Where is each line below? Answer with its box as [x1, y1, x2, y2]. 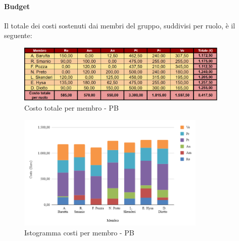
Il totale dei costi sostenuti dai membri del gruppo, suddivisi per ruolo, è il [4, 20, 235, 30]
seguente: [4, 30, 32, 41]
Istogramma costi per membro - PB [24, 227, 134, 237]
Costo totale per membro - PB [24, 102, 119, 113]
